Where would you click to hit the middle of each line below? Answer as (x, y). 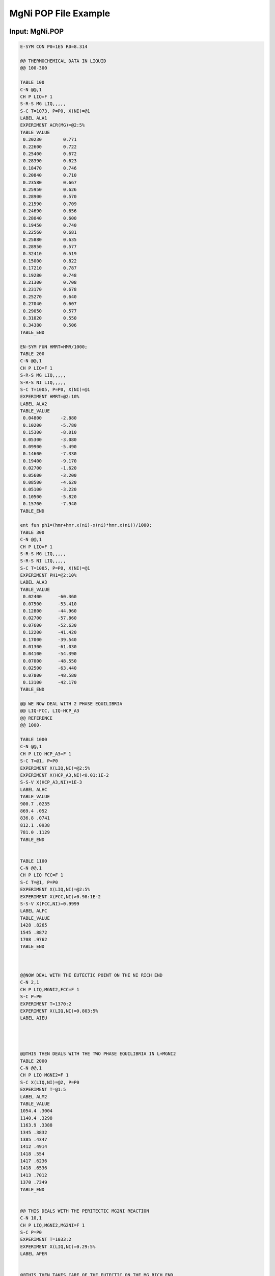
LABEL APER (34, 1254)
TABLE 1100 (34, 861)
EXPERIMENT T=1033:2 (46, 1240)
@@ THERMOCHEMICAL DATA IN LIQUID (63, 61)
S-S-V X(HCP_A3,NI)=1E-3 (51, 782)
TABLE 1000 (34, 740)
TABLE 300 (32, 532)
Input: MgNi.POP (36, 31)
